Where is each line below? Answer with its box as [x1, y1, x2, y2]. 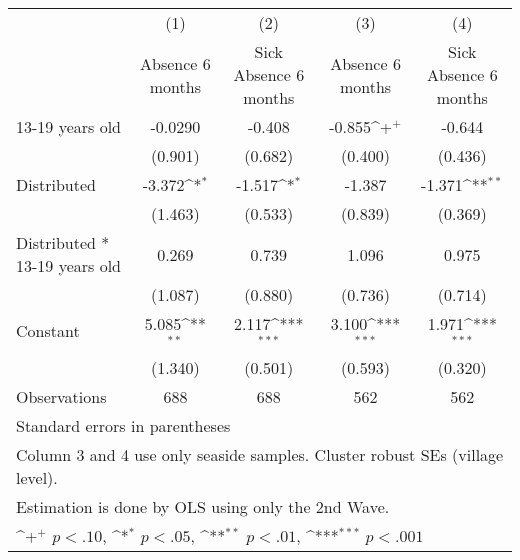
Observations [16, 384, 107, 408]
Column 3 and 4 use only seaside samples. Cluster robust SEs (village [16, 442, 504, 466]
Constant [16, 319, 80, 343]
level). [16, 465, 58, 489]
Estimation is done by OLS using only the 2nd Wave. [16, 494, 390, 518]
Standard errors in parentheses [16, 413, 231, 437]
